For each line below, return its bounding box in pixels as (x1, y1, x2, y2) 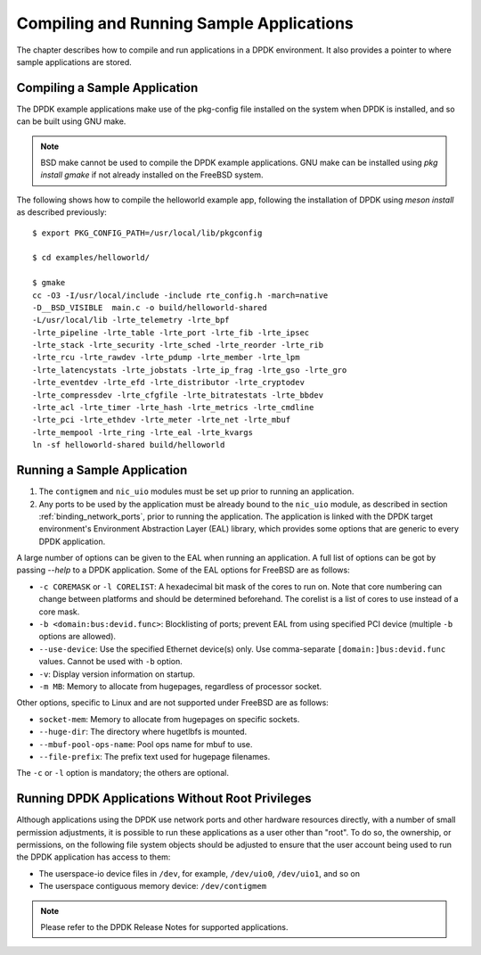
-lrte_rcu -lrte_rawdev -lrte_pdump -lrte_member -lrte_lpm (32, 352, 300, 363)
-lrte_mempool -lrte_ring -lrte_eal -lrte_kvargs (32, 427, 254, 437)
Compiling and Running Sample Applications (16, 13, 354, 33)
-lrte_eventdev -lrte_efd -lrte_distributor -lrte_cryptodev (32, 377, 305, 388)
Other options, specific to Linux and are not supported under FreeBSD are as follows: (16, 697, 329, 708)
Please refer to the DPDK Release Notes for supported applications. (40, 921, 289, 932)
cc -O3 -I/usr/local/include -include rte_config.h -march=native (32, 290, 329, 300)
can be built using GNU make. (16, 116, 126, 127)
